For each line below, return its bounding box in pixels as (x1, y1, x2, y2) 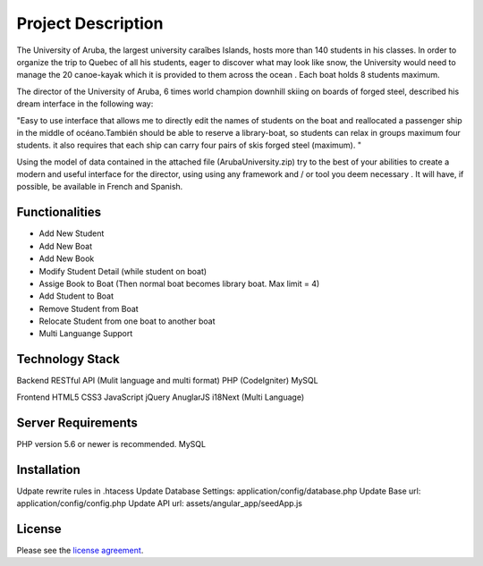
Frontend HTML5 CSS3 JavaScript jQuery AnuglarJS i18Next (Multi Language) (16, 392, 304, 402)
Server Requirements (16, 415, 139, 430)
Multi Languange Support (38, 328, 133, 339)
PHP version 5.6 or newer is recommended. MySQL (16, 438, 206, 449)
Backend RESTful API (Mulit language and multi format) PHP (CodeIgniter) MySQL (16, 376, 318, 386)
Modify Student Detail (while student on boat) (38, 266, 208, 276)
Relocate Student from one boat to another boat (38, 316, 216, 326)
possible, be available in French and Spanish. (16, 182, 183, 192)
